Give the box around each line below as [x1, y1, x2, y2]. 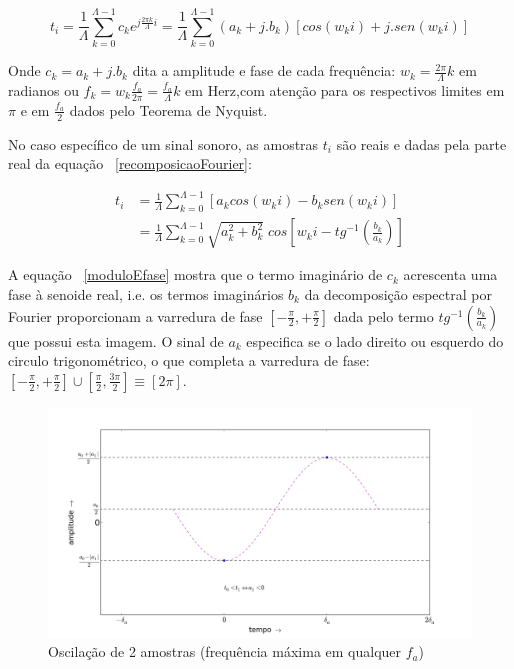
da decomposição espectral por [304, 284, 492, 305]
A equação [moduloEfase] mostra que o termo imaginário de [8, 264, 383, 285]
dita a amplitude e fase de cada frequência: [132, 60, 396, 81]
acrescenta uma [403, 264, 498, 285]
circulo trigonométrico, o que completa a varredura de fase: [8, 350, 370, 371]
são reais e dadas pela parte [336, 133, 507, 154]
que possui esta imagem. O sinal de [8, 330, 224, 351]
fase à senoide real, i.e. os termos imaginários [8, 284, 284, 305]
